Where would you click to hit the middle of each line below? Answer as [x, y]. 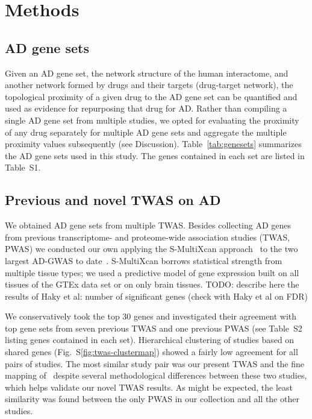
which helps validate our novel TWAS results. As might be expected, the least [149, 387]
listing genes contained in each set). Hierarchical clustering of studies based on [150, 340]
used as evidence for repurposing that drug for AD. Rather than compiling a [146, 108]
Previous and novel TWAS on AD [113, 200]
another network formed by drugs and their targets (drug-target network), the [149, 85]
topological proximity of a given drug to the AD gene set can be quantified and [151, 96]
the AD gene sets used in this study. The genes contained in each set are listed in [155, 155]
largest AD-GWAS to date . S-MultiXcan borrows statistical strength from [144, 260]
